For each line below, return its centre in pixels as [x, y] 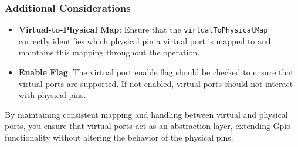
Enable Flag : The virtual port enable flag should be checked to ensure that [156, 72]
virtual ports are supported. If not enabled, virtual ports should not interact [156, 83]
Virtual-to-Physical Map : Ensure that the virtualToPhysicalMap [143, 29]
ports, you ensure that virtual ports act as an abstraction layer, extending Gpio [148, 126]
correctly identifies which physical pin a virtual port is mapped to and [145, 41]
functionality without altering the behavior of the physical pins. [119, 137]
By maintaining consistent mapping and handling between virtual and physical [146, 114]
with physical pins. [52, 95]
